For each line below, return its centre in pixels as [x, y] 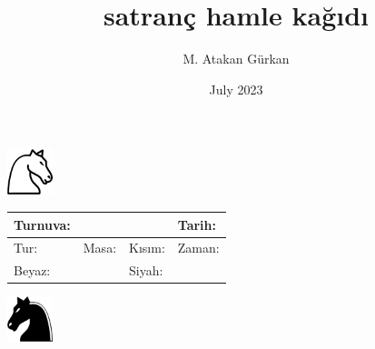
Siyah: [146, 270]
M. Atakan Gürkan [236, 59]
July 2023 [236, 89]
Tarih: [197, 224]
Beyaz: [32, 270]
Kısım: [147, 248]
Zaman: [198, 248]
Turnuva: [42, 224]
